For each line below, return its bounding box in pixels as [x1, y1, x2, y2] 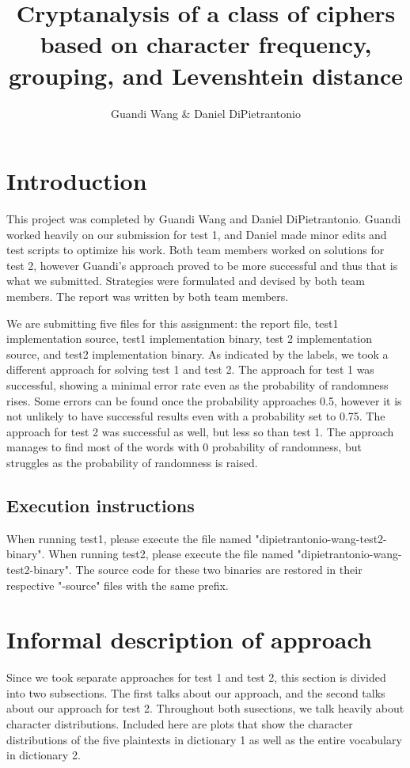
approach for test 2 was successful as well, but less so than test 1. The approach [6, 423, 394, 439]
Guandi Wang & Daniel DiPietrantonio [111, 105, 301, 121]
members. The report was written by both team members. [6, 288, 289, 304]
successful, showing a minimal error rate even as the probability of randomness [6, 376, 389, 393]
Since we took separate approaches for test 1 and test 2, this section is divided [6, 669, 386, 686]
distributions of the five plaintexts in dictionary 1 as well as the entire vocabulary [6, 731, 402, 747]
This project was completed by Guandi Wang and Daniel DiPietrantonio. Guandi [6, 211, 401, 227]
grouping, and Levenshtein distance [8, 59, 404, 91]
